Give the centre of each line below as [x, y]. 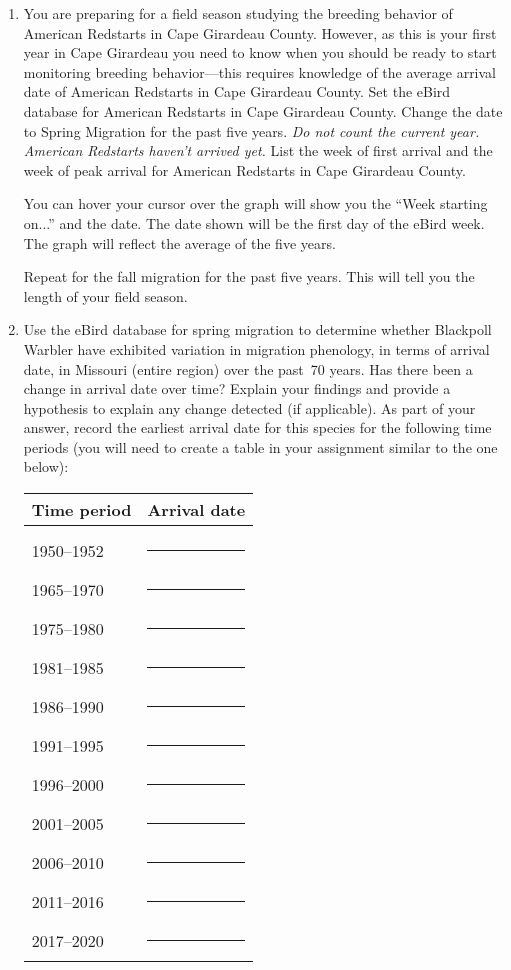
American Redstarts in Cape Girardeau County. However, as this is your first [260, 32]
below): [46, 466]
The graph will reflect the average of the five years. [179, 242]
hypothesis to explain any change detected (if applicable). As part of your [249, 407]
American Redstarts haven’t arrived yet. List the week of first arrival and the [258, 150]
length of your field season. [105, 295]
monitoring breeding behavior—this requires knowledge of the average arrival [260, 71]
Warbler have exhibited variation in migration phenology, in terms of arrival [256, 348]
